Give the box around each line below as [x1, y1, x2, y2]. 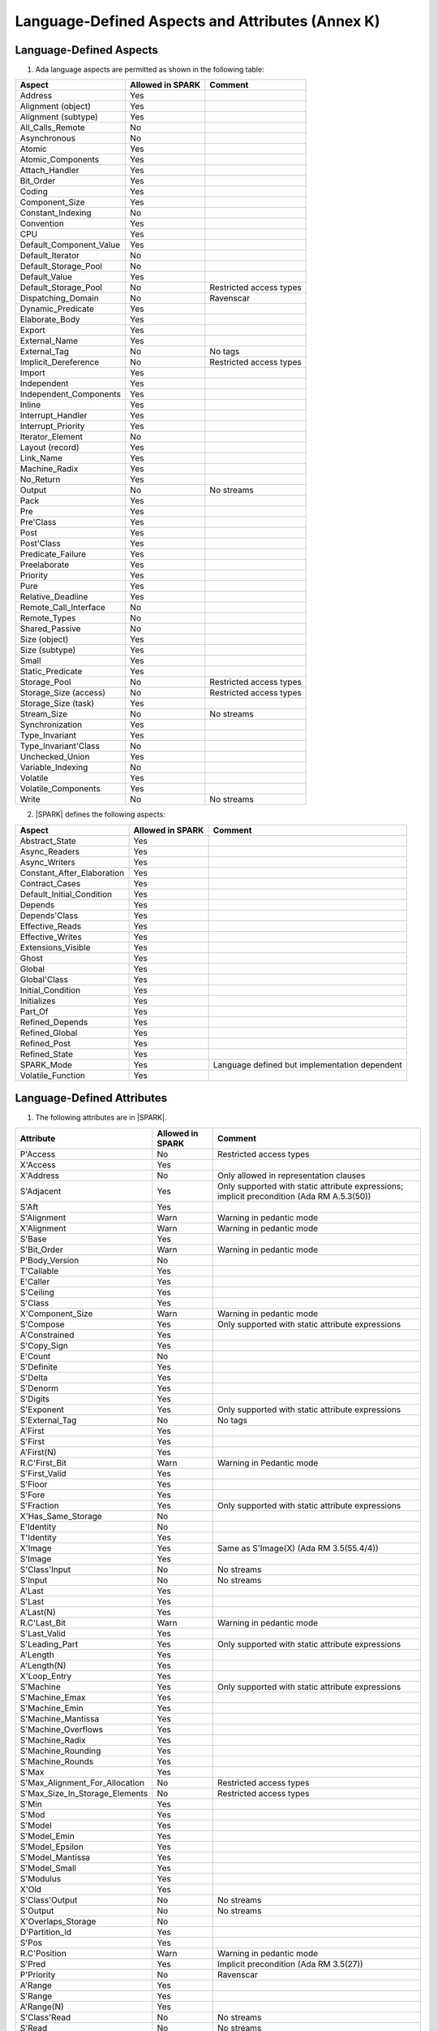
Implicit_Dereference [19, 357, 100, 368]
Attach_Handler [19, 165, 79, 176]
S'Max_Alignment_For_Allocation [19, 1777, 145, 1788]
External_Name [19, 336, 79, 347]
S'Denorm [19, 1382, 59, 1393]
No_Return [19, 474, 61, 485]
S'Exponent [19, 1404, 65, 1415]
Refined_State [19, 1048, 73, 1059]
